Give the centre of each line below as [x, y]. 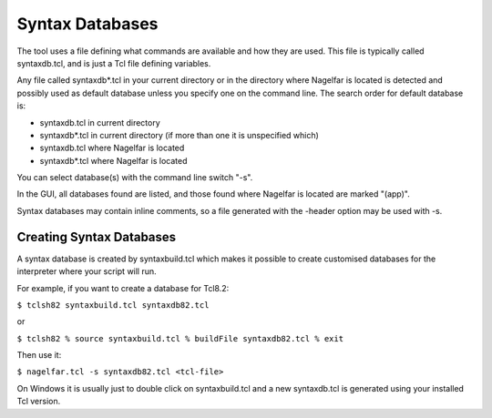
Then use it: [39, 355]
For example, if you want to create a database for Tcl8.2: [123, 288]
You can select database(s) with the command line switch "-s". [135, 178]
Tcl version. [39, 402]
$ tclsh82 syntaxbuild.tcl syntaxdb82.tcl [113, 305]
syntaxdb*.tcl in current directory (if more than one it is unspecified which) [179, 135]
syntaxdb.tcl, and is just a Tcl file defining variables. [114, 63]
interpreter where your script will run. [87, 271]
